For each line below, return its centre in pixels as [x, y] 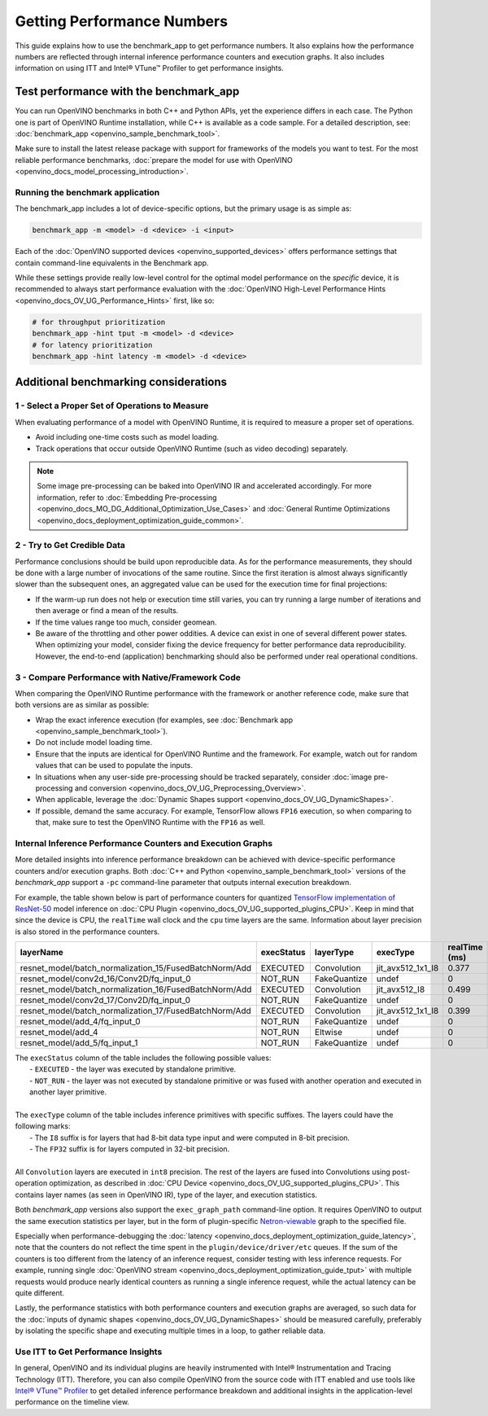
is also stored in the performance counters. [87, 932]
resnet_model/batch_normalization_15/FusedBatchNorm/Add [136, 968]
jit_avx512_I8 [401, 989]
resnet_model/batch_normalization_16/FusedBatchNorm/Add [136, 989]
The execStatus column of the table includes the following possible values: [143, 1058]
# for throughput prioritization [99, 322]
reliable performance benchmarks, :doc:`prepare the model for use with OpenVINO [154, 160]
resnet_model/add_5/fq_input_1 [79, 1043]
